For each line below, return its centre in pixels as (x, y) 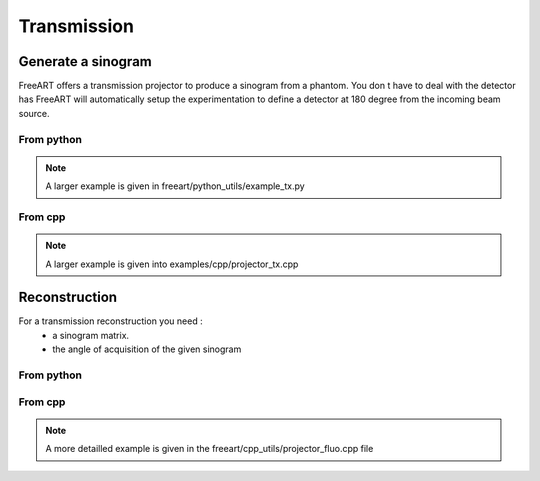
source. (34, 113)
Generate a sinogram (85, 61)
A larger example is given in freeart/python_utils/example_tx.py (175, 186)
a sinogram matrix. (91, 335)
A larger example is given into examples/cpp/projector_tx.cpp (172, 264)
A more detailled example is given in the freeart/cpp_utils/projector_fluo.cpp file (209, 449)
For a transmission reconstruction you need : (111, 321)
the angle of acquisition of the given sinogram (147, 349)
